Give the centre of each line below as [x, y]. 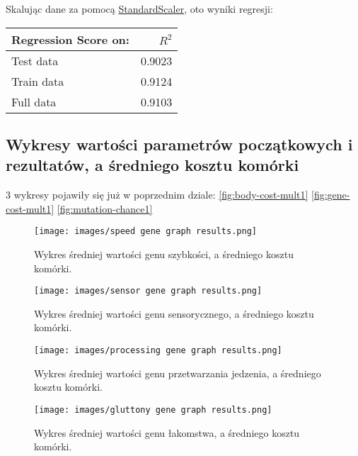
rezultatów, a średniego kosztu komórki [152, 165]
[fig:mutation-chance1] [105, 208]
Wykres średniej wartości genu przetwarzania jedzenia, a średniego [178, 373]
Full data [34, 101]
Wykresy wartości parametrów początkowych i [179, 144]
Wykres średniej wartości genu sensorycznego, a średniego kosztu [174, 313]
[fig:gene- [331, 195]
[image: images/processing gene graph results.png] [158, 351]
